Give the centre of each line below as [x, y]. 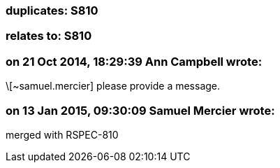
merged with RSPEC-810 [62, 134]
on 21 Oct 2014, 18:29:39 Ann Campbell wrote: [134, 61]
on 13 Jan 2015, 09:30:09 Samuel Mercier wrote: [140, 110]
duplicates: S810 [52, 10]
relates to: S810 [49, 36]
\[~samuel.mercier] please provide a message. [113, 86]
